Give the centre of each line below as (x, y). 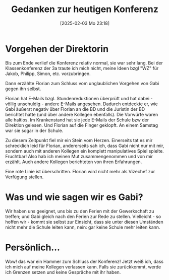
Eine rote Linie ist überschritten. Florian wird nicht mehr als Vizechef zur (80, 171)
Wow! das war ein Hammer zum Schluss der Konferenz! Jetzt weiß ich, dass (84, 261)
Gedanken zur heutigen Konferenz (85, 9)
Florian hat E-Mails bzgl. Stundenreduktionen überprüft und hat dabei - (79, 98)
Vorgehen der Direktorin (57, 49)
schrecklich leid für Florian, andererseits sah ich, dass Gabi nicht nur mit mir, (85, 146)
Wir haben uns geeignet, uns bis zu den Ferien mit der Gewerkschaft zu (80, 211)
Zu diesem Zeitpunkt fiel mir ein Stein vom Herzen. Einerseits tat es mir (79, 140)
